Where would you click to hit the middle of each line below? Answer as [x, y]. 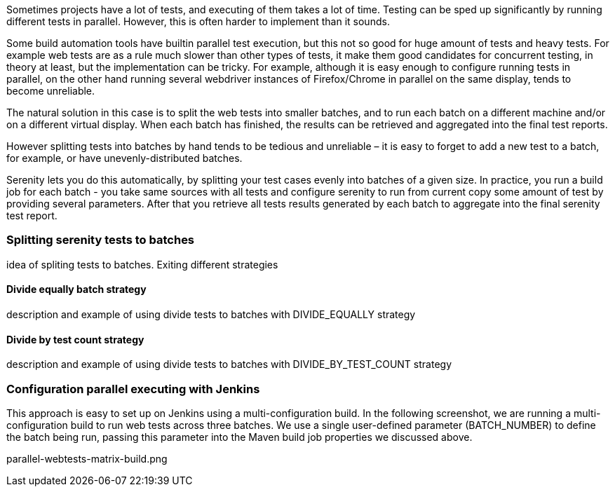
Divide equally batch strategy [76, 289]
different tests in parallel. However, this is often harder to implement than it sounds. [198, 21]
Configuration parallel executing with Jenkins [133, 389]
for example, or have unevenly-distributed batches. [124, 158]
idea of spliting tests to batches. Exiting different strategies [142, 264]
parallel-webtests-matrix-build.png [87, 458]
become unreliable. [51, 91]
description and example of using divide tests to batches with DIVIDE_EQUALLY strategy [211, 314]
